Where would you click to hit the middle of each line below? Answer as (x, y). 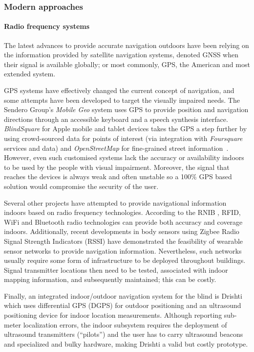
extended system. (30, 74)
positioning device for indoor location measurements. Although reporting (113, 315)
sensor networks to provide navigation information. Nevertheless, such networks (123, 250)
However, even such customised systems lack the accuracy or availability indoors (124, 157)
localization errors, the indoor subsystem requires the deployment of (125, 324)
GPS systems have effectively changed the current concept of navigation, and (119, 90)
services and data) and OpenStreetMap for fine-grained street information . (116, 148)
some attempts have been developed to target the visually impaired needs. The (122, 100)
